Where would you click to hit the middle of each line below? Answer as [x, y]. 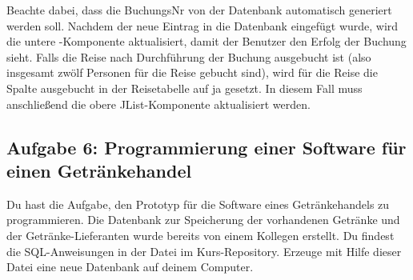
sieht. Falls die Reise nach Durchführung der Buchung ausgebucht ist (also [189, 56]
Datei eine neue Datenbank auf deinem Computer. [130, 267]
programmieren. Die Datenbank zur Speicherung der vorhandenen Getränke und [203, 220]
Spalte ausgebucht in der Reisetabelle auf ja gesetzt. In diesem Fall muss [184, 88]
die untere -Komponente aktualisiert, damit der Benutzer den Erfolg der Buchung [206, 41]
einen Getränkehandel [99, 170]
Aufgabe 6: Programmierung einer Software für [206, 147]
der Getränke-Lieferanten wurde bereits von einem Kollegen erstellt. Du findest [200, 235]
